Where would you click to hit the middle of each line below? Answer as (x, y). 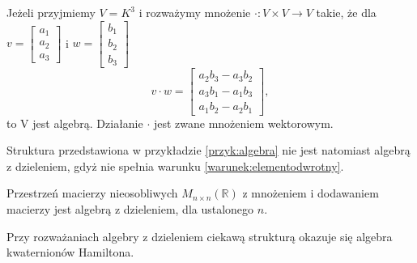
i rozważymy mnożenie (195, 12)
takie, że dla (346, 12)
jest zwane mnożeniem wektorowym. (243, 123)
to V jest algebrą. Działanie (75, 123)
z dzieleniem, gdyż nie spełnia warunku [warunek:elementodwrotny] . (175, 165)
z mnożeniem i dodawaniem (311, 193)
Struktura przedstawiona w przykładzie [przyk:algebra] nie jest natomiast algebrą (208, 150)
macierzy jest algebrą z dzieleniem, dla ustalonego (130, 208)
